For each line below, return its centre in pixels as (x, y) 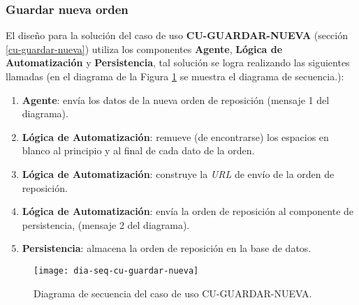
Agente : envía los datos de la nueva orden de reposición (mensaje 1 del (176, 99)
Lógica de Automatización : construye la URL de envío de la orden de (178, 173)
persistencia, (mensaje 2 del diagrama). (106, 224)
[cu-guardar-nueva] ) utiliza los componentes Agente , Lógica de (144, 49)
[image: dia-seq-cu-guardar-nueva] (116, 270)
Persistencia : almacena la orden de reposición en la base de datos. (167, 248)
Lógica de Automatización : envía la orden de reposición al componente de (188, 211)
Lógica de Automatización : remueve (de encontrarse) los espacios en (175, 136)
